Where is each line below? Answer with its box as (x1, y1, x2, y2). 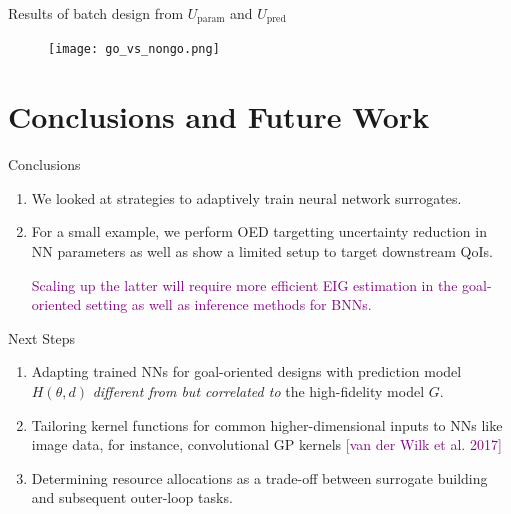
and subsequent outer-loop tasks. (31, 487, 233, 508)
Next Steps (8, 327, 75, 348)
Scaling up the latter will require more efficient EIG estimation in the (31, 274, 458, 295)
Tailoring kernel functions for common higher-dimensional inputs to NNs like (31, 414, 503, 435)
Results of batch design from (8, 3, 184, 23)
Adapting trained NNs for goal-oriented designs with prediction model (31, 361, 462, 382)
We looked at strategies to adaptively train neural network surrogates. (31, 187, 462, 208)
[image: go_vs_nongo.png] (48, 42, 220, 57)
